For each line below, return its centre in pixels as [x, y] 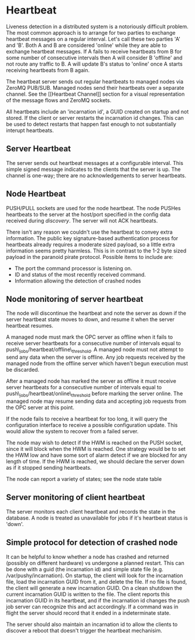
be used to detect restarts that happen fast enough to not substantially [91, 124]
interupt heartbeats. [30, 130]
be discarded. [23, 370]
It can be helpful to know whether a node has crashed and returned [88, 557]
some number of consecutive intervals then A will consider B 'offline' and [94, 58]
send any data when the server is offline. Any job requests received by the [96, 357]
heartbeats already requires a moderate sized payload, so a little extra [90, 244]
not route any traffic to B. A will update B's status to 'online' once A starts [94, 64]
